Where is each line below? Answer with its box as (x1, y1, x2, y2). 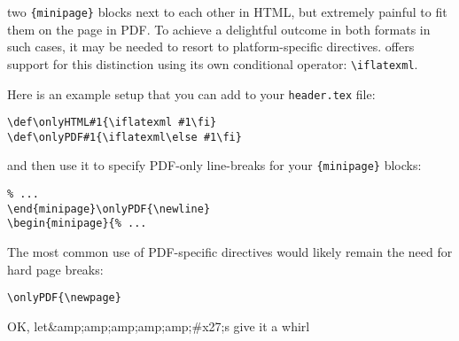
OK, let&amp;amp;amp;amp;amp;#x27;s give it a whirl (7, 316, 310, 335)
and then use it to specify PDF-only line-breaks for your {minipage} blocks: (7, 156, 422, 174)
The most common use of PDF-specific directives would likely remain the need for (7, 243, 453, 261)
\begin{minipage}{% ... (7, 217, 147, 230)
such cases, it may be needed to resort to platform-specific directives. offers (7, 37, 415, 56)
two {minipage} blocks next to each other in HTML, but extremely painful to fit (7, 3, 447, 20)
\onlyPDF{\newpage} (7, 291, 121, 305)
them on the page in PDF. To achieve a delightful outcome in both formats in (7, 19, 431, 38)
